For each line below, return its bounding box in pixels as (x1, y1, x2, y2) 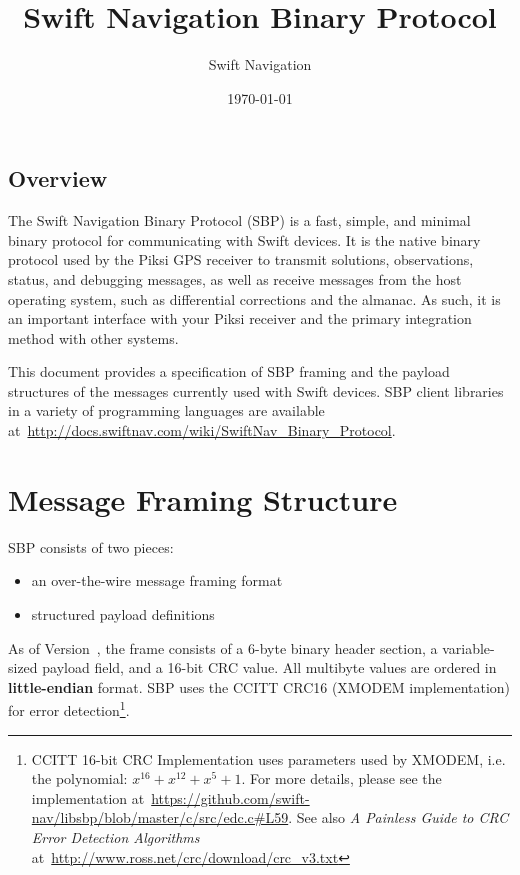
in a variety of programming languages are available (8, 400, 325, 421)
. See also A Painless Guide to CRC (288, 807, 509, 828)
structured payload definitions (31, 603, 215, 624)
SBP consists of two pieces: (8, 536, 174, 557)
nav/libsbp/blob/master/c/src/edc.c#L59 (31, 807, 289, 828)
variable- (442, 637, 495, 658)
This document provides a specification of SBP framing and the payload (8, 361, 450, 382)
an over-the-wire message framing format (31, 570, 283, 591)
